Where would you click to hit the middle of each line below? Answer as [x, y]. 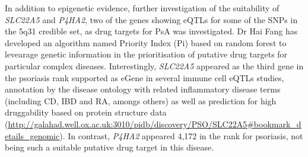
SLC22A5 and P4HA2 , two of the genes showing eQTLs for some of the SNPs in [151, 19]
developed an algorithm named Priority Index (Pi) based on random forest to [146, 42]
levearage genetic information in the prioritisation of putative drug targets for [146, 54]
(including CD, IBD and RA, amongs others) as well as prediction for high [141, 100]
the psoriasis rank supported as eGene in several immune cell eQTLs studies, [145, 77]
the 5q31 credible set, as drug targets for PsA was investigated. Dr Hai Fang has [151, 31]
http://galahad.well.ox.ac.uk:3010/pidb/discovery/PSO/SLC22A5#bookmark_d [155, 124]
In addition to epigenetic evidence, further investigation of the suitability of [142, 8]
